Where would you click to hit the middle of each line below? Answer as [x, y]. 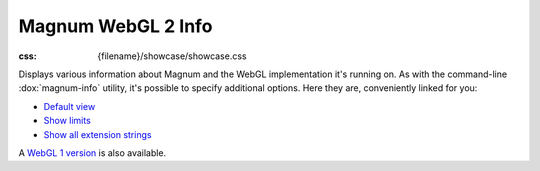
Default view [69, 106]
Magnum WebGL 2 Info [115, 26]
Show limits [67, 121]
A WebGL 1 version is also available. [92, 152]
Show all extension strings [97, 134]
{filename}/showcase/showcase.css [172, 56]
